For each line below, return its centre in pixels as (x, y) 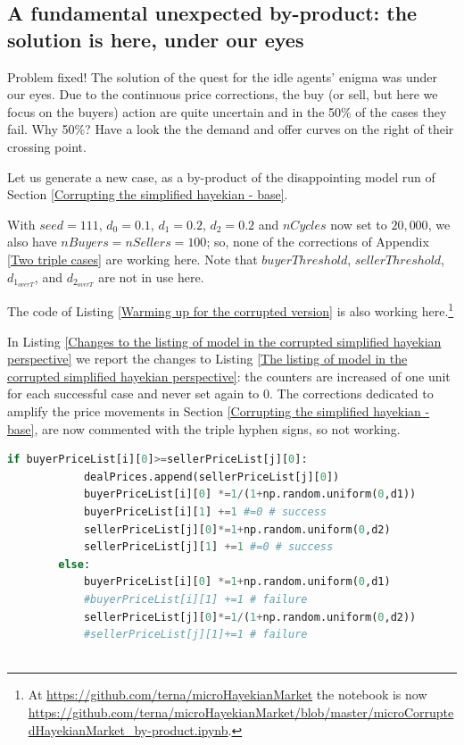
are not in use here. (151, 276)
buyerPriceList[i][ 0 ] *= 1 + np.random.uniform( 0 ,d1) (237, 582)
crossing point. (47, 146)
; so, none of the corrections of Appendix (318, 242)
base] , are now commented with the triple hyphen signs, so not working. (204, 428)
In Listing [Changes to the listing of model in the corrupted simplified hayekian (224, 341)
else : (75, 564)
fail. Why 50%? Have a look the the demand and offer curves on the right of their (231, 129)
